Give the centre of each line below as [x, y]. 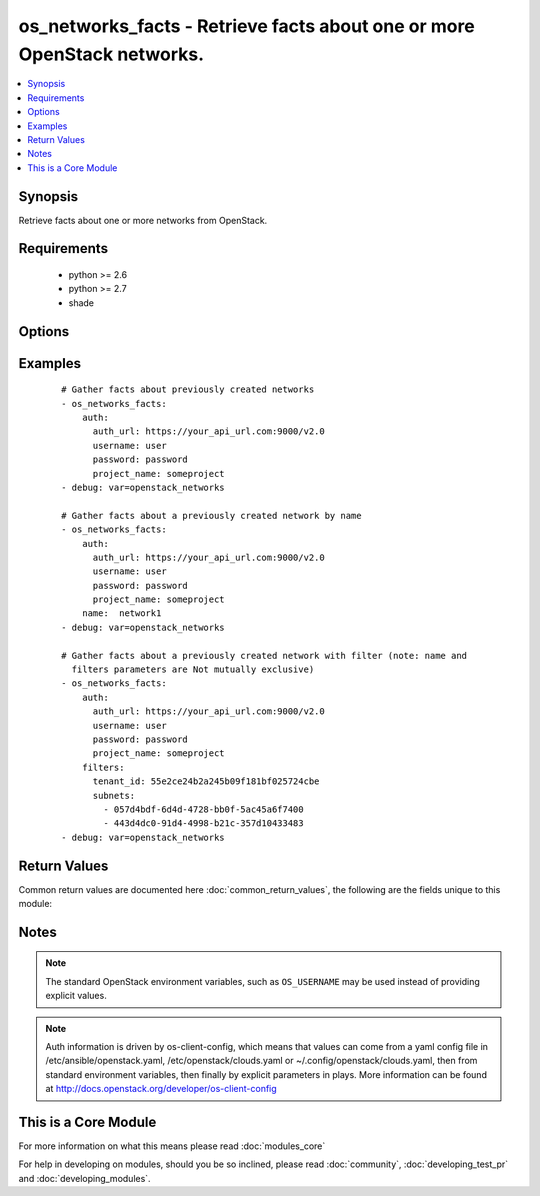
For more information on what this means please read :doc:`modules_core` [172, 1146]
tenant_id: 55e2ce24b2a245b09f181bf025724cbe [206, 781]
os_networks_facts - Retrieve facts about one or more [246, 26]
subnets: [114, 795]
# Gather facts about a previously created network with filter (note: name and [264, 655]
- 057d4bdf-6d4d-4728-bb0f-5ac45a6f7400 [203, 809]
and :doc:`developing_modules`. [84, 1178]
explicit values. [76, 996]
